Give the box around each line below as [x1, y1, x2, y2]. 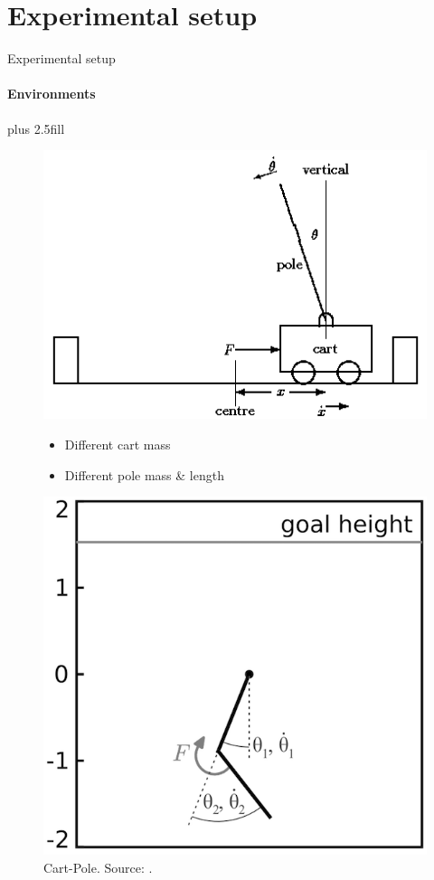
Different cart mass [64, 435, 171, 454]
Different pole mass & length [64, 465, 224, 484]
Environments [7, 84, 96, 103]
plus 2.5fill [7, 118, 65, 137]
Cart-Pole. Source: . [43, 857, 153, 876]
